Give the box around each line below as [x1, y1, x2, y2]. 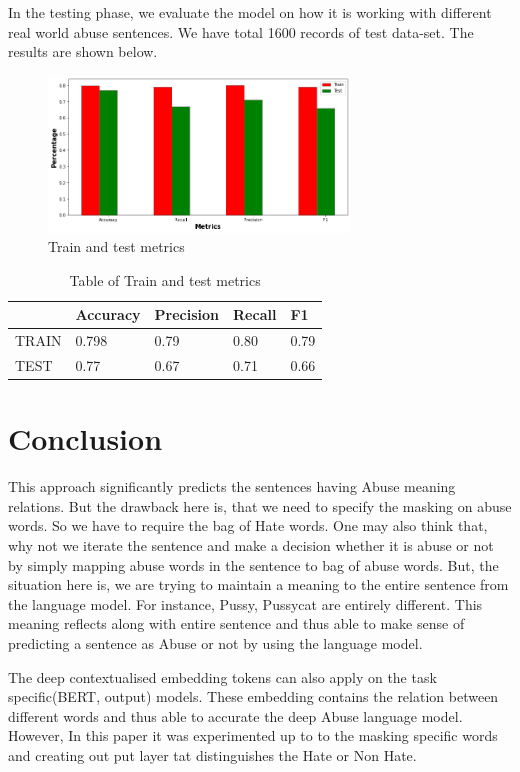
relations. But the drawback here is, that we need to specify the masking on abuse [8, 495, 512, 516]
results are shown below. [8, 41, 158, 62]
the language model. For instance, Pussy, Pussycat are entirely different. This [8, 593, 483, 614]
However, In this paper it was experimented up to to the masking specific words [8, 725, 498, 746]
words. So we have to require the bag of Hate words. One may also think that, [8, 515, 488, 536]
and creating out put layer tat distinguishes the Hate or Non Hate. [8, 744, 417, 765]
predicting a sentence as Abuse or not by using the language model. [8, 633, 423, 654]
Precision [154, 304, 220, 325]
